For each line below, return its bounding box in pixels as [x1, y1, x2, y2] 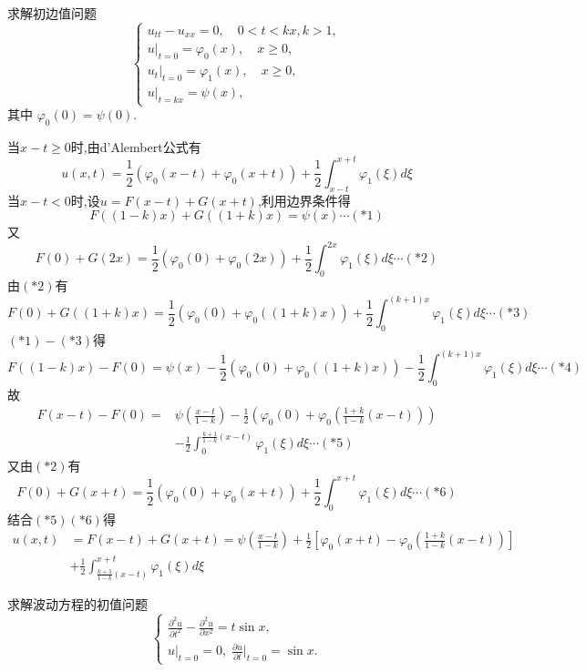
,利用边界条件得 [257, 190, 351, 209]
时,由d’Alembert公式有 [70, 137, 201, 156]
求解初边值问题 [7, 4, 97, 22]
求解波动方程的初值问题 [7, 595, 148, 614]
